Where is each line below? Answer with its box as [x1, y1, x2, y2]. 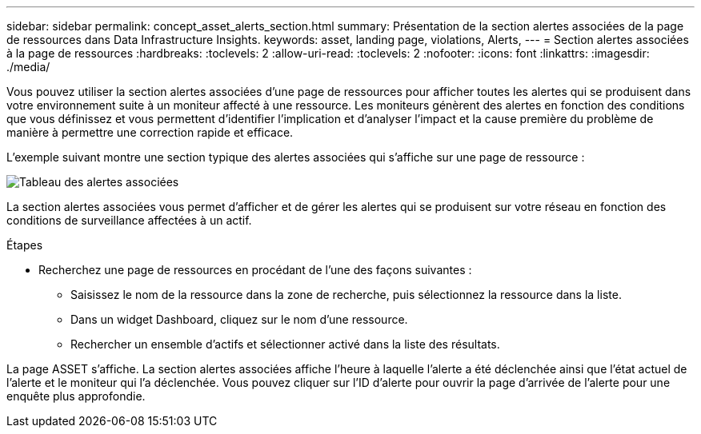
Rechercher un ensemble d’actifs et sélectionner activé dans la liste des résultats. [70, 337, 500, 351]
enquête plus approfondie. [6, 389, 146, 403]
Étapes [6, 238, 43, 252]
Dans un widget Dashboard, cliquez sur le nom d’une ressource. [70, 313, 408, 326]
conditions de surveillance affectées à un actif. [6, 213, 252, 227]
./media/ [6, 60, 50, 74]
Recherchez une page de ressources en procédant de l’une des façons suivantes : [38, 263, 472, 277]
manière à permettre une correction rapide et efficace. [6, 125, 294, 139]
